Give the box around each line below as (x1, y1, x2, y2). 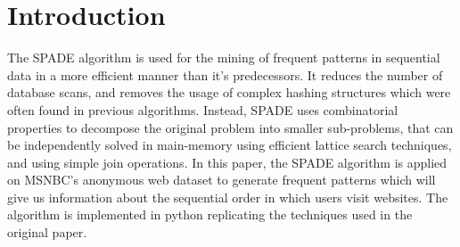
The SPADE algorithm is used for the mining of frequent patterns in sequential (7, 48, 440, 67)
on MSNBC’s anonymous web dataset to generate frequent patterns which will (7, 170, 436, 189)
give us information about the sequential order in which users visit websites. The (7, 187, 448, 206)
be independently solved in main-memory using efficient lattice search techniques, (7, 136, 452, 154)
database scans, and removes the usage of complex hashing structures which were (7, 83, 451, 102)
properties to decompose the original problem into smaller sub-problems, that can (7, 118, 454, 136)
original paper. (7, 223, 87, 242)
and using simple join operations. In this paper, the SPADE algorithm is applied (7, 152, 448, 171)
